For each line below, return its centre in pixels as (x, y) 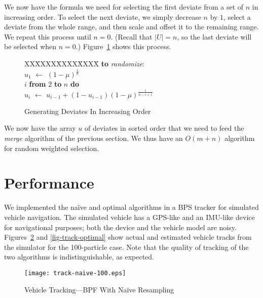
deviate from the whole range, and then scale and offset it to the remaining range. (131, 27)
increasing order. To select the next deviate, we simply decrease (103, 16)
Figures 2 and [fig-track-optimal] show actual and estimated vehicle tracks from (128, 237)
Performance (49, 183)
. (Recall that (131, 36)
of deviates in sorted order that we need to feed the (164, 128)
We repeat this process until (48, 36)
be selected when (30, 46)
